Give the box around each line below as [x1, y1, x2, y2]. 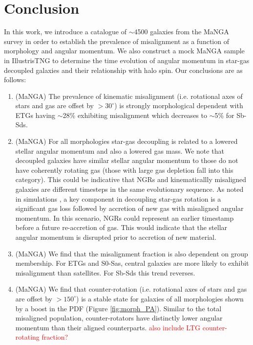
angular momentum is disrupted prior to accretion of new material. [15, 232, 216, 242]
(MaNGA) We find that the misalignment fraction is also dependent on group [15, 248, 248, 258]
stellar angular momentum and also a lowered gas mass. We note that [15, 145, 224, 156]
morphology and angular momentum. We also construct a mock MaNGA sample [4, 46, 245, 56]
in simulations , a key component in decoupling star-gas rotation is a [15, 193, 221, 204]
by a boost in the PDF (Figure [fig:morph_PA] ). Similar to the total [15, 303, 222, 313]
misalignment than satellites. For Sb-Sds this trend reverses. [15, 267, 195, 277]
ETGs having [15, 110, 56, 120]
